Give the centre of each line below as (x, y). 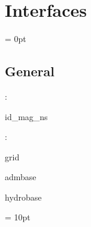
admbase (21, 177)
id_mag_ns (26, 116)
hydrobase (23, 197)
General (30, 71)
